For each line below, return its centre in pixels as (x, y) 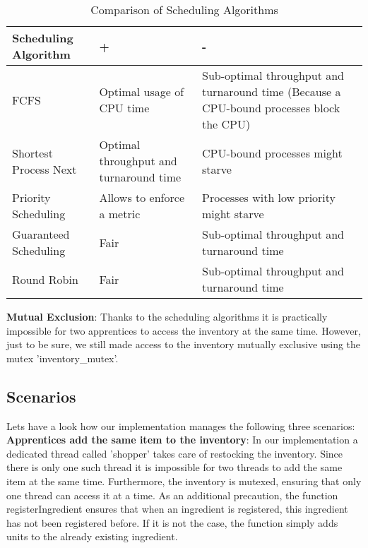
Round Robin (45, 279)
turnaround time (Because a (271, 91)
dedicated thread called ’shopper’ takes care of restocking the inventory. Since (175, 453)
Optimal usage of (142, 91)
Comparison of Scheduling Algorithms (184, 10)
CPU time (124, 108)
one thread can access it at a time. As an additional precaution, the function (172, 495)
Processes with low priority (269, 197)
